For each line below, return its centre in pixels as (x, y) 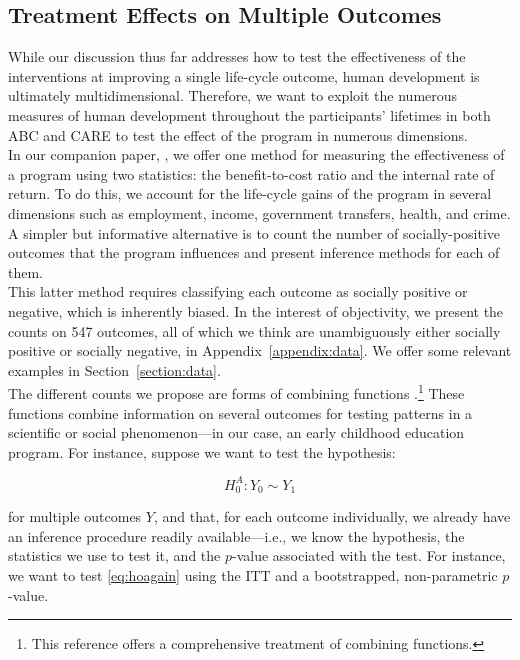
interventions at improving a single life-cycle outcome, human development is (244, 75)
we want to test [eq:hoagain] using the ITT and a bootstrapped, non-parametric (253, 575)
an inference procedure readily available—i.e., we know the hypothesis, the (236, 535)
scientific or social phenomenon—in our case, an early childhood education (236, 432)
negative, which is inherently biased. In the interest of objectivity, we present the (256, 310)
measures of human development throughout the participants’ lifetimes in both (249, 114)
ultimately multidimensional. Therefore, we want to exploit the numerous (233, 95)
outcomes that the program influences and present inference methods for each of (254, 252)
